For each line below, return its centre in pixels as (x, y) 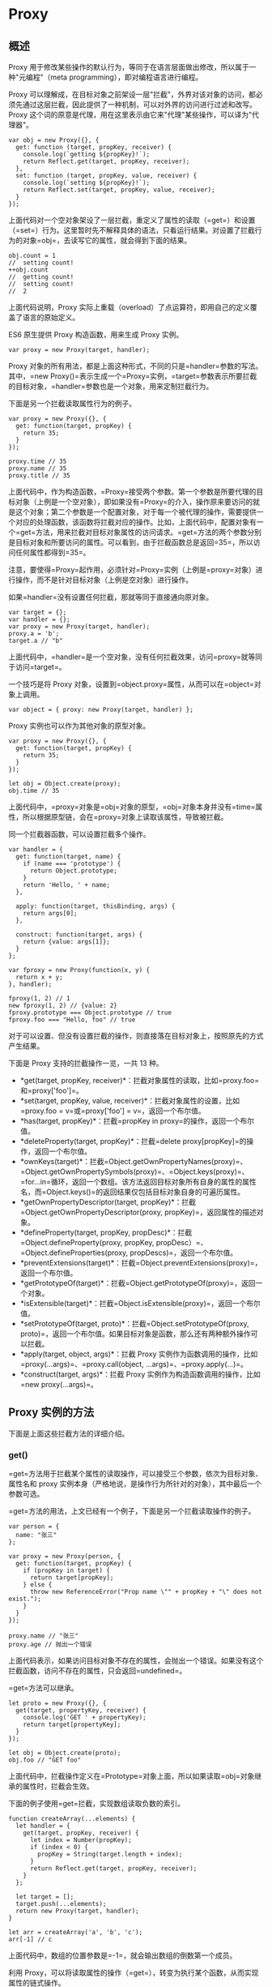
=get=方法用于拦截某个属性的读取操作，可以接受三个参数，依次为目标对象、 (136, 1474)
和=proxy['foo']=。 (51, 1090)
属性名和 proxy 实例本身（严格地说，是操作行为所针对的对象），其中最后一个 (135, 1484)
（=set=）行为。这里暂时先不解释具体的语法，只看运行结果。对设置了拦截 (132, 230)
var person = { (34, 1527)
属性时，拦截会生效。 (58, 1786)
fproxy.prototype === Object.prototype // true (90, 1013)
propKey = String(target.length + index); (110, 1854)
